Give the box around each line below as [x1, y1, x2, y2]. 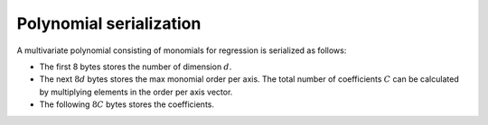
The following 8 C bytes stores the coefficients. [39, 99, 214, 110]
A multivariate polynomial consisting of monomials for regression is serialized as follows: [16, 45, 347, 56]
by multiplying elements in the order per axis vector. [39, 86, 233, 97]
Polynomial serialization [16, 13, 202, 33]
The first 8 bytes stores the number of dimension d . [39, 61, 232, 72]
